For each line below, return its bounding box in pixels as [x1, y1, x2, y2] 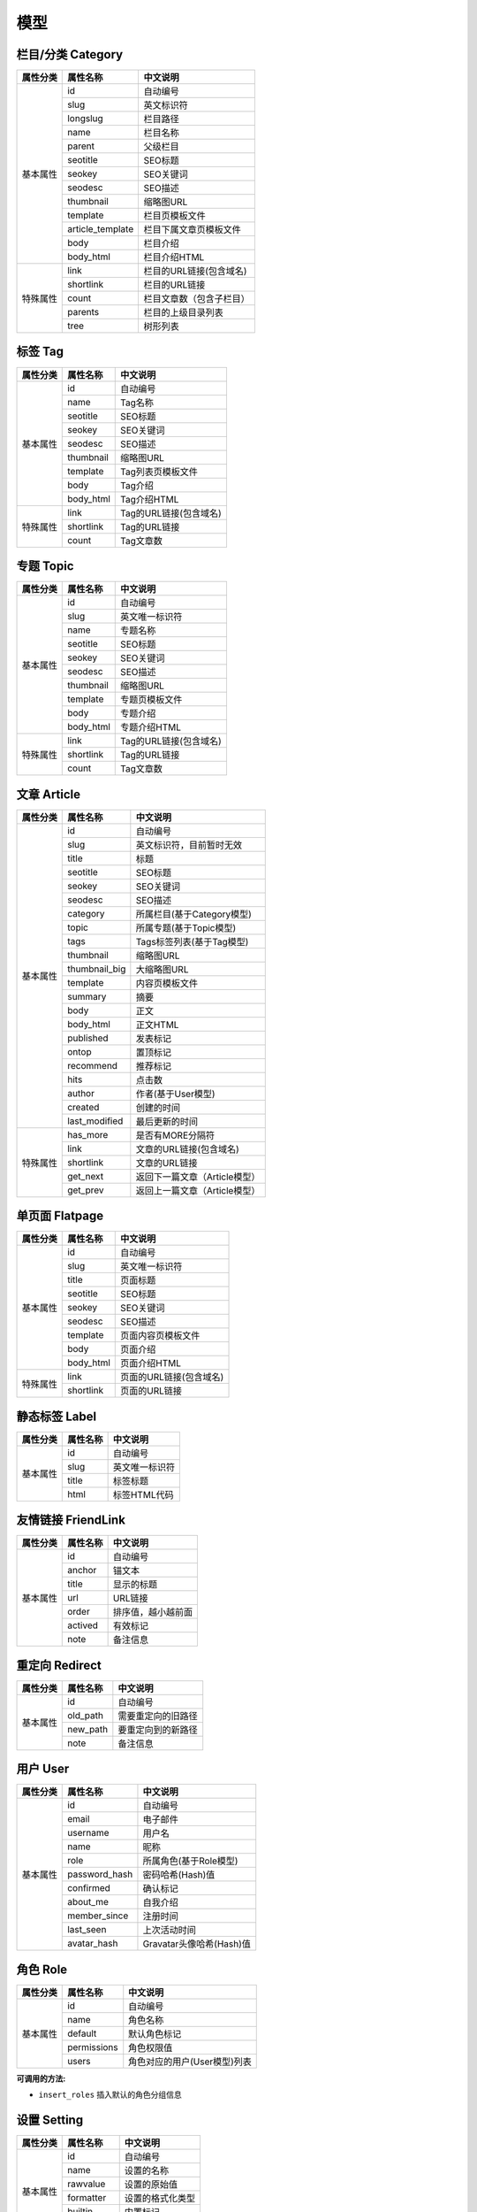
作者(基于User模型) [135, 1087, 216, 1100]
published [67, 1032, 110, 1044]
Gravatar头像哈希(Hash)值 [142, 1938, 252, 1950]
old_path [67, 1709, 103, 1721]
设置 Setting [16, 2112, 84, 2127]
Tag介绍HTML [120, 493, 179, 505]
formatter [67, 2192, 107, 2203]
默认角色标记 [128, 2027, 182, 2039]
